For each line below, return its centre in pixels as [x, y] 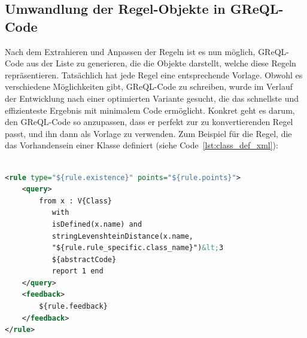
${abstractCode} [84, 259]
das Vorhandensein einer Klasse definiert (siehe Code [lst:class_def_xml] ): [142, 145]
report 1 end [77, 271]
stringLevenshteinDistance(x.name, [122, 236]
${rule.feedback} [73, 307]
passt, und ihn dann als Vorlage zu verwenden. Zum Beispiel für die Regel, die [148, 133]
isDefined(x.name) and [97, 224]
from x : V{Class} [75, 201]
